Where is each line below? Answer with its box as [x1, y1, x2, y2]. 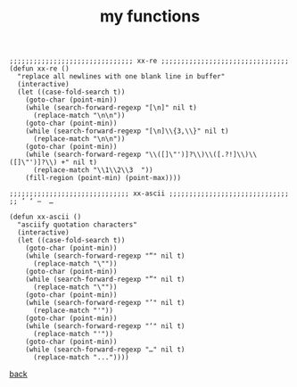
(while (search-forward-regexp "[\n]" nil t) [25, 103, 198, 112]
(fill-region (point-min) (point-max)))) [25, 174, 181, 183]
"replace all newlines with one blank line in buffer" [17, 72, 226, 81]
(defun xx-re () [9, 64, 70, 73]
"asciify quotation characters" [17, 220, 138, 229]
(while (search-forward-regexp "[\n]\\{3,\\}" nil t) [25, 127, 229, 136]
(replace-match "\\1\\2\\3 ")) [32, 166, 153, 175]
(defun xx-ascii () [9, 212, 82, 222]
